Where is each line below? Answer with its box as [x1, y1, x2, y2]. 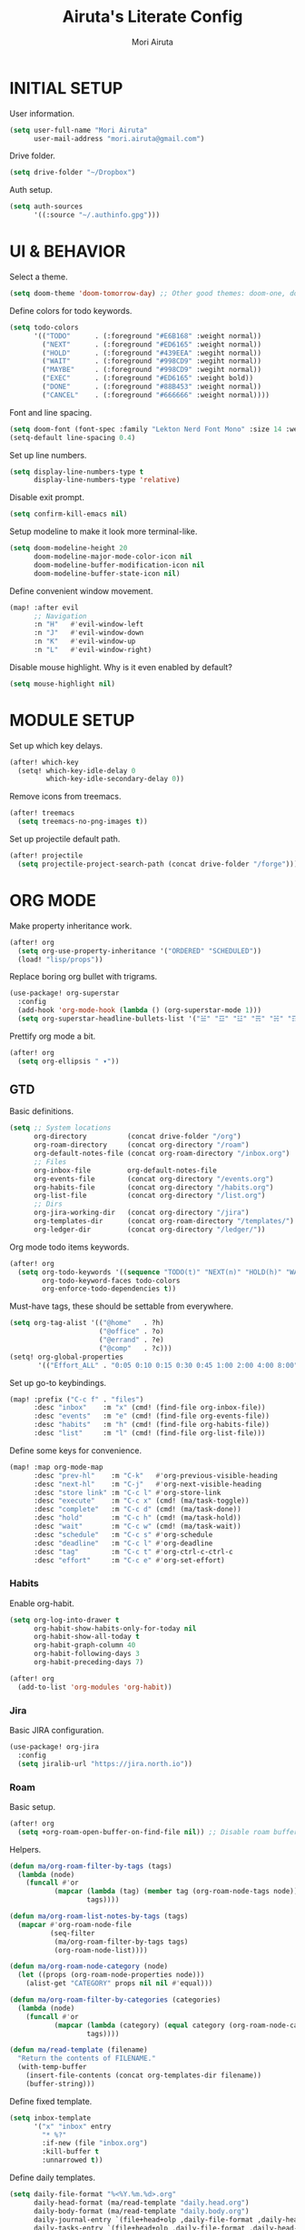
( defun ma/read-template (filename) [9, 2045, 148, 2054]
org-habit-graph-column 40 [33, 1641, 136, 1650]
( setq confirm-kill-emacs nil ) [9, 509, 128, 519]
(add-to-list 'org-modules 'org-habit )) [17, 1683, 172, 1692]
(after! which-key [9, 758, 79, 767]
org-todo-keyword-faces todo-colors [42, 1276, 181, 1285]
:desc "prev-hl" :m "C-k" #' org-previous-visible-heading [33, 1471, 279, 1480]
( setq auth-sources [9, 202, 84, 211]
